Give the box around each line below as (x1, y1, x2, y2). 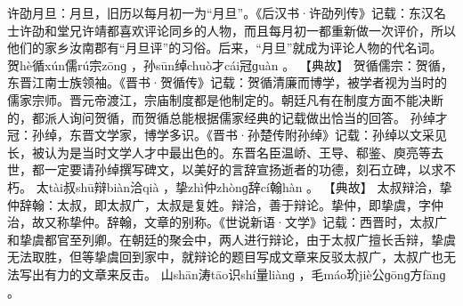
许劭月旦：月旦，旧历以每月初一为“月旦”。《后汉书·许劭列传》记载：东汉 (7, 4, 435, 21)
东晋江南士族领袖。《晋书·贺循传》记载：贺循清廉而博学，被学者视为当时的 (7, 73, 447, 92)
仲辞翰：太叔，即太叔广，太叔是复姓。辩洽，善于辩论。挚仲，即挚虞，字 (7, 195, 431, 213)
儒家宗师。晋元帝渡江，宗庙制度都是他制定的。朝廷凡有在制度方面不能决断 (7, 90, 443, 109)
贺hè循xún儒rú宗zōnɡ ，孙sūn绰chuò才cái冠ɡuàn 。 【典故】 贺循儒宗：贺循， (7, 55, 453, 74)
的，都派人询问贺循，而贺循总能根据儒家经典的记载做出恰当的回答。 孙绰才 (7, 108, 448, 126)
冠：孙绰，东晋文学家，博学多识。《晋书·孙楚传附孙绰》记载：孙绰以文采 (7, 125, 435, 144)
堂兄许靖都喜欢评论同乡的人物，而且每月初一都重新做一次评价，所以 (56, 20, 456, 39)
